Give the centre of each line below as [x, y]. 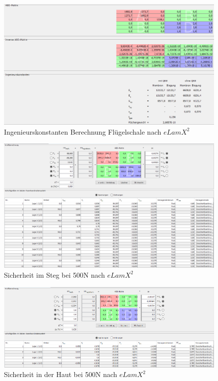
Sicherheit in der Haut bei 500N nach [61, 374]
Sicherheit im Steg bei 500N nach [54, 274]
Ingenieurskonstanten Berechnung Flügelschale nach [83, 131]
